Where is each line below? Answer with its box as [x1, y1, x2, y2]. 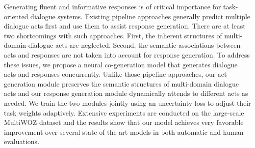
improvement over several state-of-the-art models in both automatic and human [4, 126, 244, 137]
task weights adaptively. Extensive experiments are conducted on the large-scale [4, 107, 244, 118]
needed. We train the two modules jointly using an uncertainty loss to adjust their [4, 97, 251, 108]
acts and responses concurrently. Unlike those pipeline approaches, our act [4, 69, 227, 79]
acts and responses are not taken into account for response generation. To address [4, 49, 250, 59]
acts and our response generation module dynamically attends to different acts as [4, 88, 248, 98]
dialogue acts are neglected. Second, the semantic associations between [28, 40, 241, 50]
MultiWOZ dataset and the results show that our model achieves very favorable [4, 117, 244, 127]
